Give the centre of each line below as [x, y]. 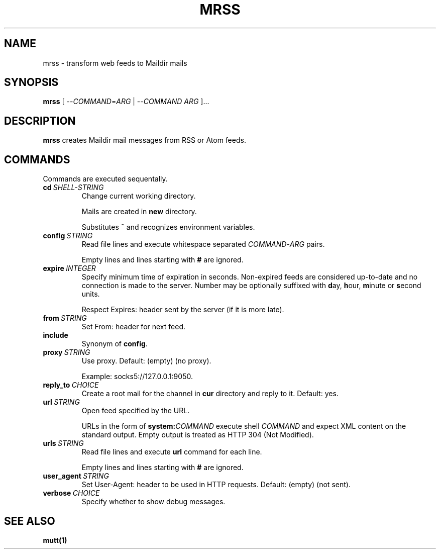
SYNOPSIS [31, 82]
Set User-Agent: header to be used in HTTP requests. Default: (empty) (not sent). [216, 485]
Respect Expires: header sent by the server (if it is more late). [183, 310]
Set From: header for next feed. [133, 327]
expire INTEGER [69, 268]
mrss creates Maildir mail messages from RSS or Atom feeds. [144, 140]
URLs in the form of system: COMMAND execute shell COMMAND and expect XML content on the [244, 426]
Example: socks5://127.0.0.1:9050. [137, 377]
